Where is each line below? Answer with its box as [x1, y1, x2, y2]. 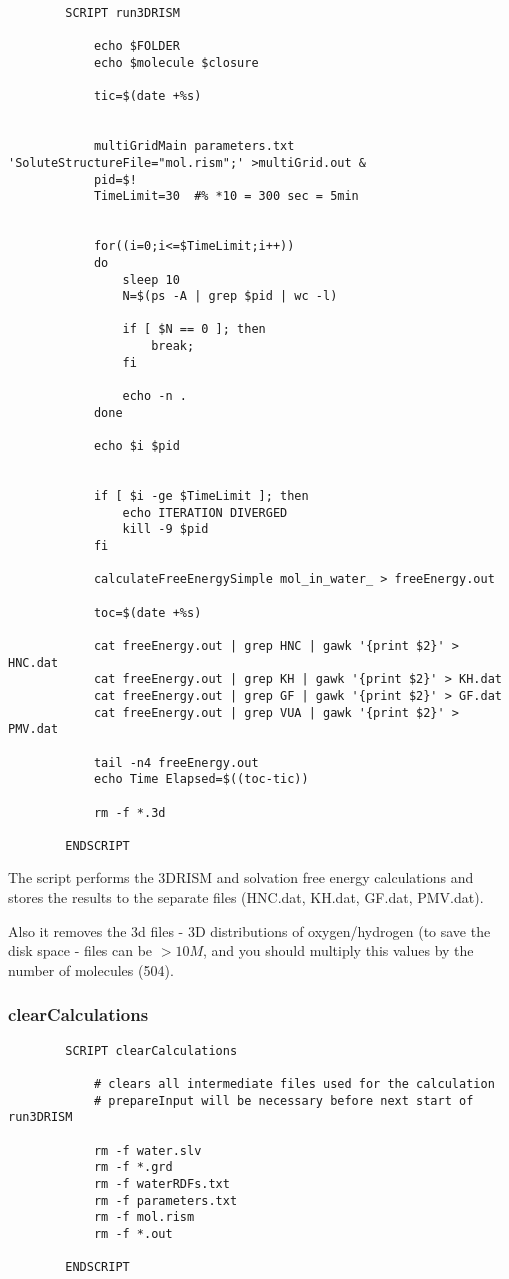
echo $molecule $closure [93, 55, 259, 70]
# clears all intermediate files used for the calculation [93, 1076, 495, 1091]
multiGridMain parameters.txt [93, 139, 295, 154]
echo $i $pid [93, 439, 180, 454]
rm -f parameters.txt [93, 1193, 238, 1208]
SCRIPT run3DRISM [65, 6, 180, 20]
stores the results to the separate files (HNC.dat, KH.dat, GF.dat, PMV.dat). [8, 887, 484, 908]
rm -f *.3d [93, 805, 166, 820]
